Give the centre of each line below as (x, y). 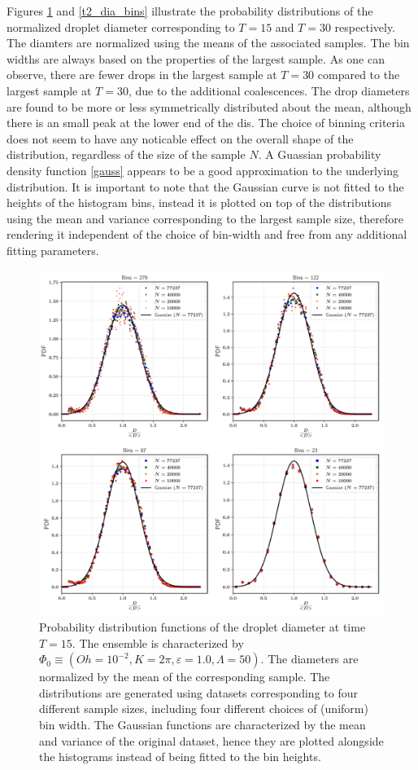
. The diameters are (309, 659)
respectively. (365, 26)
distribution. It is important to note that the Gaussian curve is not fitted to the (205, 186)
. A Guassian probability (320, 154)
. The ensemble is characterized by (158, 642)
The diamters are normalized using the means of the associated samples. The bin (208, 43)
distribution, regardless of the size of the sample (126, 154)
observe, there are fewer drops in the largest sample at (142, 75)
